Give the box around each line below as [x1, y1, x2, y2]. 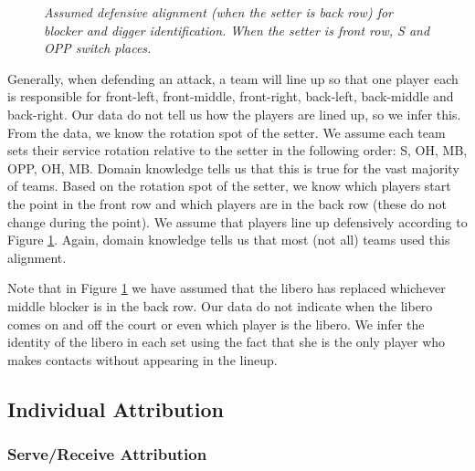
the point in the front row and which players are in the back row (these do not [7, 194, 448, 213]
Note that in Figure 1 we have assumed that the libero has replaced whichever [7, 278, 446, 298]
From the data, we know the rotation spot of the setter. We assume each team [7, 122, 446, 141]
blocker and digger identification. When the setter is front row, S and [44, 20, 430, 39]
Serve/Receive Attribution [7, 442, 207, 465]
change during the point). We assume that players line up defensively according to [7, 212, 468, 231]
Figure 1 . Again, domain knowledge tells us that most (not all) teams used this [7, 230, 450, 249]
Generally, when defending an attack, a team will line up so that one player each [7, 68, 459, 88]
